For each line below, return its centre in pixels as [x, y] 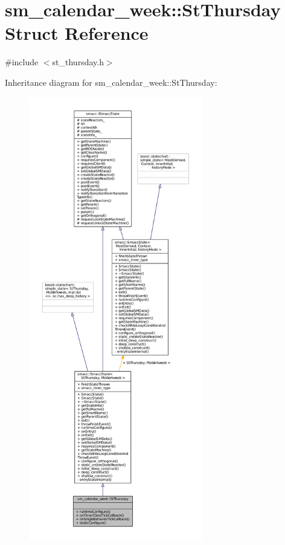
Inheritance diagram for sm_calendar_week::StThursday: [111, 82]
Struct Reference [77, 33]
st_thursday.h [78, 62]
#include [22, 62]
